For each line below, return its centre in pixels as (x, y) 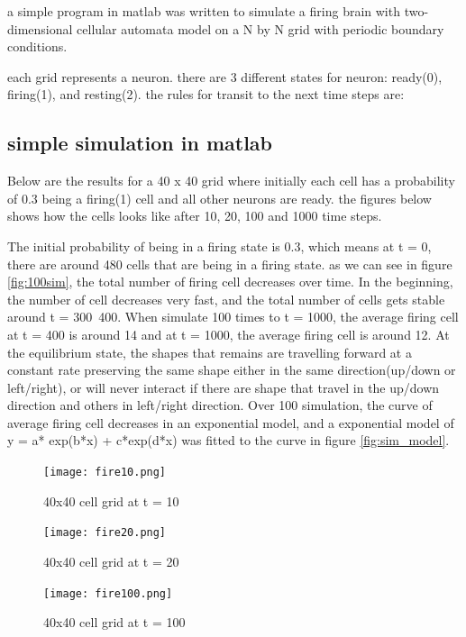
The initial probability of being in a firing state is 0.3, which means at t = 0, (219, 246)
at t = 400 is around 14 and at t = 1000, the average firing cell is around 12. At (228, 334)
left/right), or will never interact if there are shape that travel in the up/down (224, 387)
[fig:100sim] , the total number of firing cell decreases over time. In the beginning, (230, 282)
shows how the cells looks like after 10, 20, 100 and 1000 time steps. (195, 216)
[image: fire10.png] (105, 473)
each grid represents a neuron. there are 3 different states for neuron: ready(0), (225, 76)
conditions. (37, 46)
